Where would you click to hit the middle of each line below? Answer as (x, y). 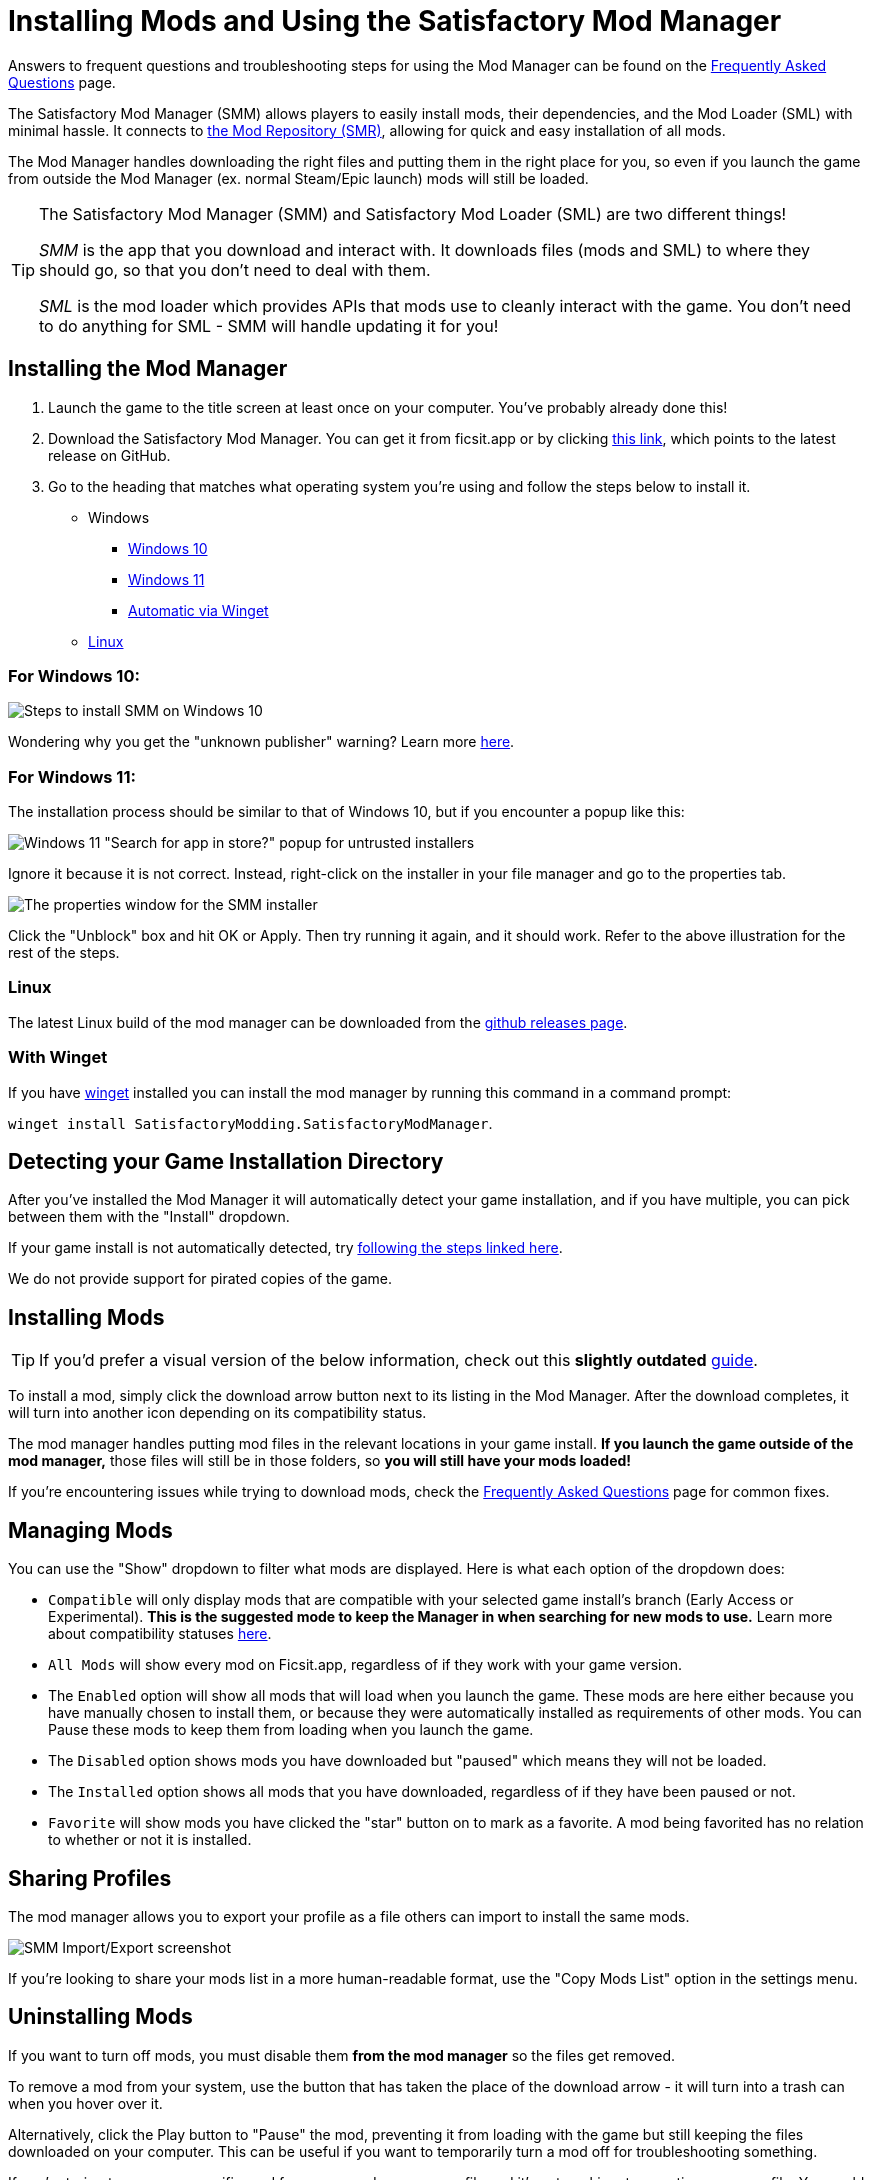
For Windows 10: (74, 675)
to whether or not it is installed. (150, 1840)
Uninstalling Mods (100, 2017)
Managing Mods (90, 1530)
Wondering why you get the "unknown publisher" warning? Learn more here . (261, 742)
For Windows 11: (72, 776)
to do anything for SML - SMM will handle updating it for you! (269, 325)
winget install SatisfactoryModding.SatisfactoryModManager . (250, 1123)
